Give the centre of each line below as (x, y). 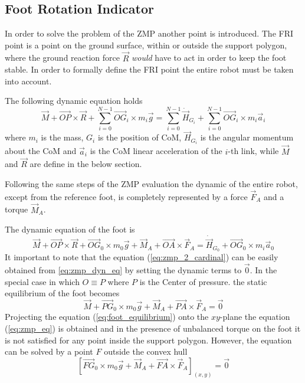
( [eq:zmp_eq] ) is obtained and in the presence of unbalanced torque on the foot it (153, 328)
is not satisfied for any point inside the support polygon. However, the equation (148, 340)
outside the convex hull (146, 351)
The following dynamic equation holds (74, 101)
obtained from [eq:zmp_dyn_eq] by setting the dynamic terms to (123, 269)
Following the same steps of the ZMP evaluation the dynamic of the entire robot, (151, 184)
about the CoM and (41, 151)
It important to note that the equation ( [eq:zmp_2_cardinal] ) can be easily (142, 257)
